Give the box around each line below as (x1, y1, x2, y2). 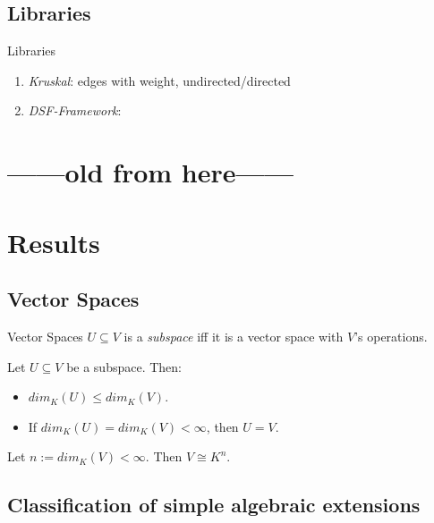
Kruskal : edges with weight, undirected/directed (28, 71, 291, 89)
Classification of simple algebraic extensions (7, 491, 421, 519)
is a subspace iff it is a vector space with (123, 326, 344, 345)
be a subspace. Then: (66, 357, 183, 375)
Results (7, 224, 100, 260)
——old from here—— (7, 154, 294, 190)
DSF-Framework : (28, 101, 122, 120)
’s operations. (354, 326, 428, 345)
